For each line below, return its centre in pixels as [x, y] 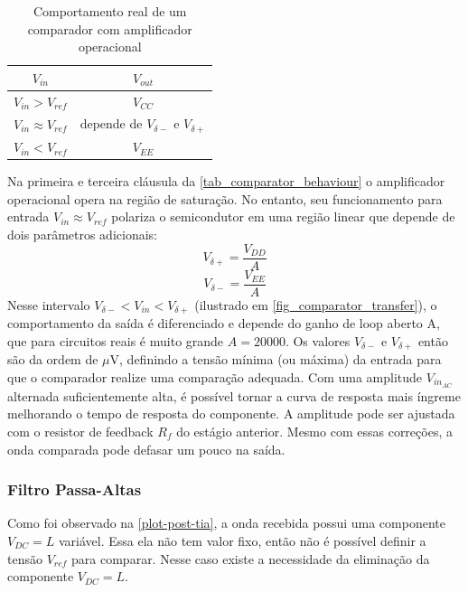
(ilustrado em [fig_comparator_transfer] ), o [316, 304]
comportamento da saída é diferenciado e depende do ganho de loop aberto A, [224, 323]
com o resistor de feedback [80, 431]
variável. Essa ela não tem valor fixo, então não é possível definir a [242, 540]
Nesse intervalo [49, 304]
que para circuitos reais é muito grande [116, 340]
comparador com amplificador [110, 28]
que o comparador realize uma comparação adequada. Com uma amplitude [215, 376]
